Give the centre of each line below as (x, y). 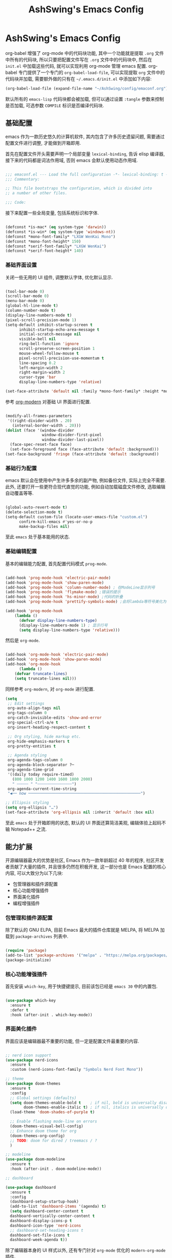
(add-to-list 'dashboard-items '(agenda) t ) (58, 1207)
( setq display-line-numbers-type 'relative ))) (69, 630)
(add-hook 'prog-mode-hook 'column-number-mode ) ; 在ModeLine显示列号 (80, 587)
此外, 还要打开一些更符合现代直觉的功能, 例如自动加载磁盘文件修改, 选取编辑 (85, 487)
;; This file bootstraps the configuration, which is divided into (79, 188)
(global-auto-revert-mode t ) (36, 507)
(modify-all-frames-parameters (39, 416)
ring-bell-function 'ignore (49, 344)
